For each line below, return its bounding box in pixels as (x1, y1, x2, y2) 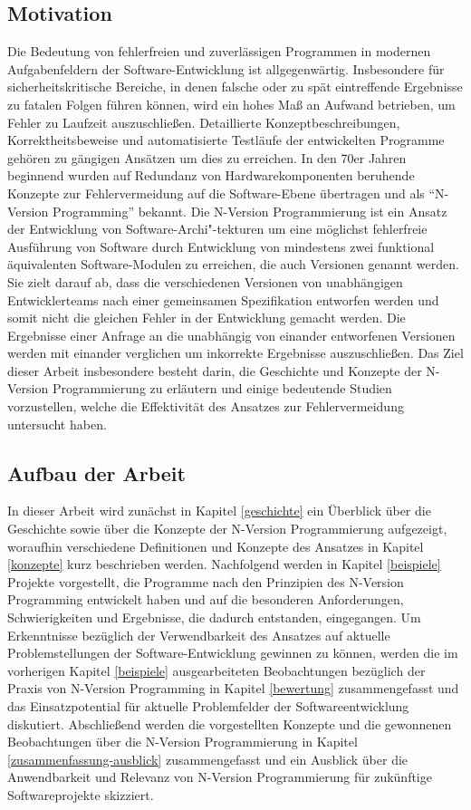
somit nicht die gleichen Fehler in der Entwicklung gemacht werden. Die (7, 308, 406, 327)
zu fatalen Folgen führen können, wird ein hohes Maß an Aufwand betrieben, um (7, 94, 456, 113)
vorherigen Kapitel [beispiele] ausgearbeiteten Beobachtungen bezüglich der (7, 661, 426, 680)
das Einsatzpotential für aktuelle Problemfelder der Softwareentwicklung (7, 697, 409, 715)
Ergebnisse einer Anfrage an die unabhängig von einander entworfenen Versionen (7, 325, 456, 344)
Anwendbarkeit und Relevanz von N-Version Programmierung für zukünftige (7, 767, 432, 786)
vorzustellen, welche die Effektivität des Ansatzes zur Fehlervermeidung (7, 397, 404, 416)
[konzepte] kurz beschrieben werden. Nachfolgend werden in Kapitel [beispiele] (7, 554, 441, 574)
